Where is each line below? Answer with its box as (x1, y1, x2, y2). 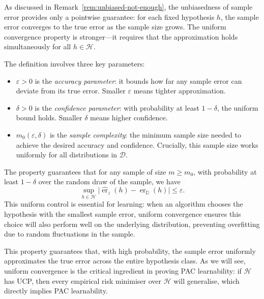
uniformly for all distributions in (16, 149, 118, 160)
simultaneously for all (4, 41, 71, 52)
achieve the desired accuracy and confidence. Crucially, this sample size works (16, 139, 258, 150)
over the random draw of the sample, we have (38, 176, 181, 187)
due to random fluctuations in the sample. (4, 228, 135, 239)
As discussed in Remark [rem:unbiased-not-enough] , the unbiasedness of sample (4, 2, 253, 12)
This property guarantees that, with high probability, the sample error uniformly (4, 245, 256, 256)
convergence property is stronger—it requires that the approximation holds (4, 31, 238, 42)
